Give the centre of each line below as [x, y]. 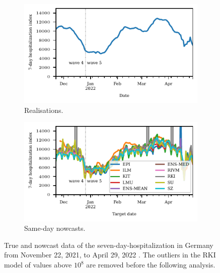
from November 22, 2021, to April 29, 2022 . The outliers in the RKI [110, 255]
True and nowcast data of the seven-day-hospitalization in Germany [109, 245]
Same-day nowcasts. [55, 228]
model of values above [38, 265]
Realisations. [44, 110]
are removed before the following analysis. [151, 265]
